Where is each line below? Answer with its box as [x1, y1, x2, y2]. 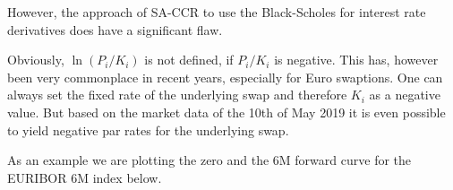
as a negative [369, 85, 440, 104]
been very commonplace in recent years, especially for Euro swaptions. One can [7, 67, 443, 86]
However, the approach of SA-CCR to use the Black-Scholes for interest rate [7, 3, 426, 21]
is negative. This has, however [274, 50, 439, 69]
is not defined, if [144, 50, 234, 69]
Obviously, [7, 50, 64, 69]
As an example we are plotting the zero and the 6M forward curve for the [7, 151, 412, 169]
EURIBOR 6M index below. [7, 168, 162, 186]
